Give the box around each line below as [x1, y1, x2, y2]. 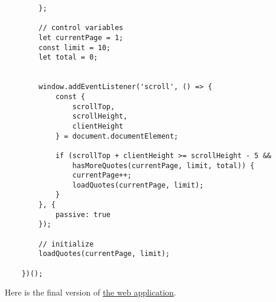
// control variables [38, 24, 124, 32]
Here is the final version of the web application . [5, 286, 176, 298]
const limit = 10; [38, 43, 111, 52]
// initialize [38, 239, 94, 248]
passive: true [55, 210, 111, 219]
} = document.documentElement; [55, 132, 178, 140]
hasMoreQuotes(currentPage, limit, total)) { [72, 161, 255, 170]
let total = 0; [38, 53, 98, 62]
